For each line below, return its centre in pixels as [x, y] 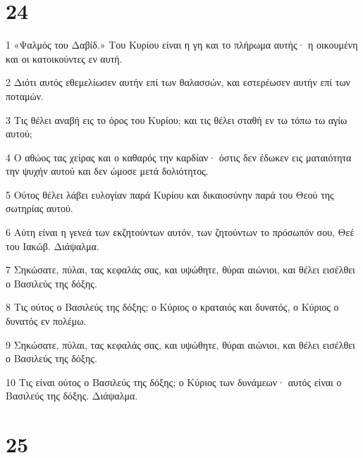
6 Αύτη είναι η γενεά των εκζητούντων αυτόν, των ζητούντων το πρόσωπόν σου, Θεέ [180, 232]
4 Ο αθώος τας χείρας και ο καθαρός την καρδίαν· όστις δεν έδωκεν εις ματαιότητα [179, 157]
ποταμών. [25, 95]
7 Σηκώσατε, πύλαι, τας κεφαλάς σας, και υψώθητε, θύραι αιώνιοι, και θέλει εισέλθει [180, 270]
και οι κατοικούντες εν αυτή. [64, 58]
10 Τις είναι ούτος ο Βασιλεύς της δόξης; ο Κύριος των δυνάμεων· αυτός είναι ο [174, 382]
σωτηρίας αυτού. [39, 208]
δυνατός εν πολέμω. [46, 321]
